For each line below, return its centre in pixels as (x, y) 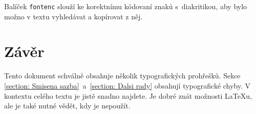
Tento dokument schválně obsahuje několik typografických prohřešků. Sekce (122, 76)
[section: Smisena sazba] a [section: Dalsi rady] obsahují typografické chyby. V (127, 85)
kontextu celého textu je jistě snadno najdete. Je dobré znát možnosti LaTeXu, (128, 95)
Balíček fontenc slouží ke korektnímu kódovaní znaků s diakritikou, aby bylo (126, 6)
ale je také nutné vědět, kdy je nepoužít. (67, 106)
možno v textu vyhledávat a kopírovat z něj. (73, 16)
